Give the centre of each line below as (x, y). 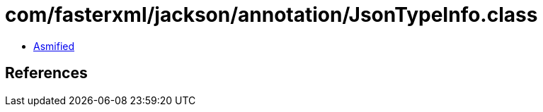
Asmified (54, 46)
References (46, 73)
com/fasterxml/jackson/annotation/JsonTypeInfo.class (271, 15)
